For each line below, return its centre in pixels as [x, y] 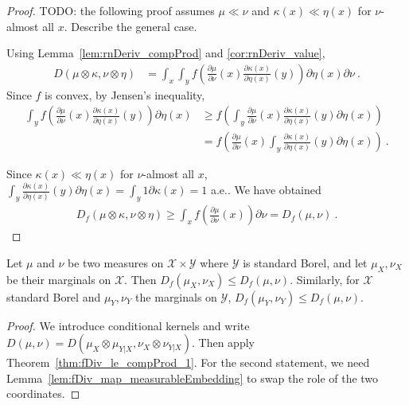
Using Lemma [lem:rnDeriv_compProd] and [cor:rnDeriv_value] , [166, 53]
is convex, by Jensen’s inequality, [125, 94]
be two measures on [116, 262]
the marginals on [176, 296]
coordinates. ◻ [43, 393]
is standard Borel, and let [305, 262]
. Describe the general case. [130, 26]
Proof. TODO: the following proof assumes [111, 10]
